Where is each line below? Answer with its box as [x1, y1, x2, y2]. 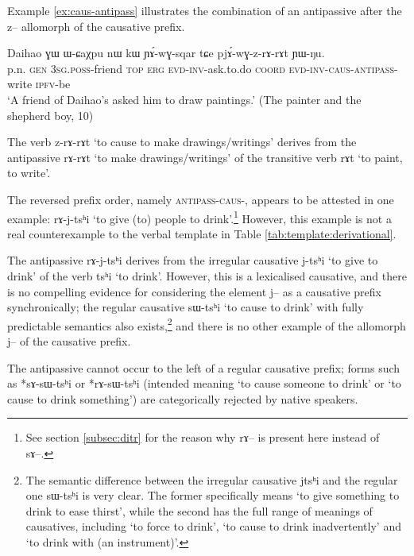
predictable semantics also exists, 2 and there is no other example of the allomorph [7, 315, 406, 334]
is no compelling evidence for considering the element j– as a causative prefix [7, 283, 381, 299]
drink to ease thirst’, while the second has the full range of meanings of [25, 502, 373, 519]
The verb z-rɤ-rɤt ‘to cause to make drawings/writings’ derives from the [7, 133, 357, 150]
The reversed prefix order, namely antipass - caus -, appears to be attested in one [7, 191, 394, 207]
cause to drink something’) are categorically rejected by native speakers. [7, 390, 358, 407]
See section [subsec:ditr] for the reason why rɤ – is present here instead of [25, 429, 380, 446]
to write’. [7, 164, 51, 181]
